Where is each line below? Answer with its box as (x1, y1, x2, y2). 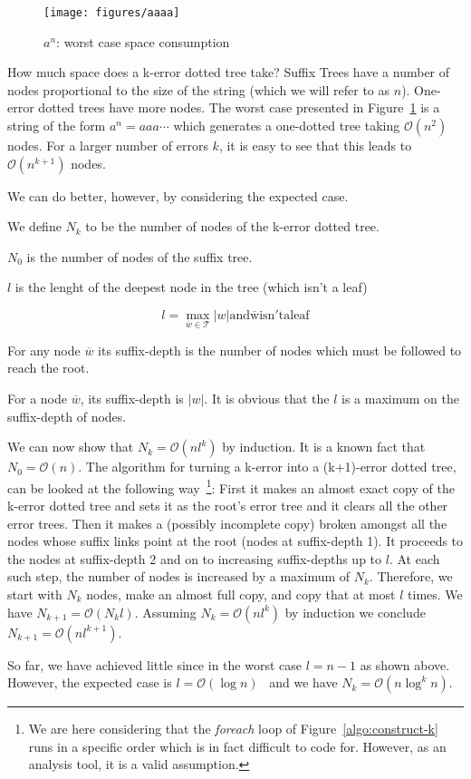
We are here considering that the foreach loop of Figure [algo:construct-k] (28, 719, 438, 738)
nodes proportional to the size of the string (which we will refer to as (7, 80, 390, 99)
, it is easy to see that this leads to (218, 136, 412, 155)
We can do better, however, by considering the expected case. (7, 186, 349, 205)
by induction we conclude (284, 602, 426, 621)
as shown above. (360, 655, 450, 674)
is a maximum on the (341, 388, 460, 407)
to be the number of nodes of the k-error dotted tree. (85, 217, 380, 236)
